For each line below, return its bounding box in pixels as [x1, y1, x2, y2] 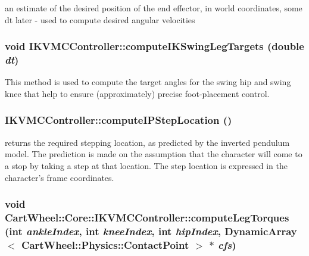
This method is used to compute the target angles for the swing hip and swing [5, 76, 291, 88]
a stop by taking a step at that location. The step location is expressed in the [5, 159, 288, 171]
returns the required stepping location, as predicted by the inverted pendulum [5, 136, 290, 148]
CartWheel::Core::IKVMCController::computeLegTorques [5, 210, 289, 224]
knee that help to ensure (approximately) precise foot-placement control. [5, 87, 270, 99]
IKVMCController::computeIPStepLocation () [5, 113, 232, 127]
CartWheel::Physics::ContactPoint [21, 237, 189, 252]
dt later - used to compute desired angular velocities [5, 13, 195, 26]
